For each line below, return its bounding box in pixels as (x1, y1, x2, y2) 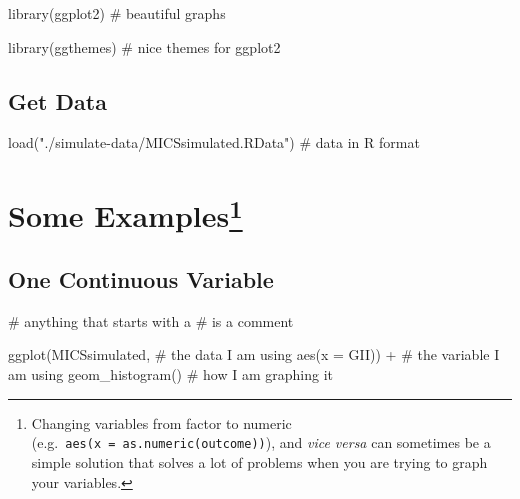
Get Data (8, 85, 107, 116)
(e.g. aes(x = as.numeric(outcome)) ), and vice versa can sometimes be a (31, 432, 491, 453)
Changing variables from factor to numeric (31, 412, 292, 433)
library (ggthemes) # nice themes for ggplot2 (8, 36, 281, 57)
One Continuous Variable (8, 264, 274, 295)
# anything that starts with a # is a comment (8, 310, 294, 331)
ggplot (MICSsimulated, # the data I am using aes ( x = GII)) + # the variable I (8, 344, 500, 365)
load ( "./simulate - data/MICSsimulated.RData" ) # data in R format (8, 132, 420, 153)
